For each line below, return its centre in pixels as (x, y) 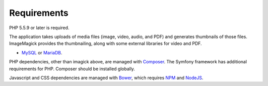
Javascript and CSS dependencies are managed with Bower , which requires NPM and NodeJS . (106, 78)
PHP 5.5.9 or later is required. (39, 28)
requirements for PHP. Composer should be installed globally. (72, 69)
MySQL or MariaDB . (42, 52)
